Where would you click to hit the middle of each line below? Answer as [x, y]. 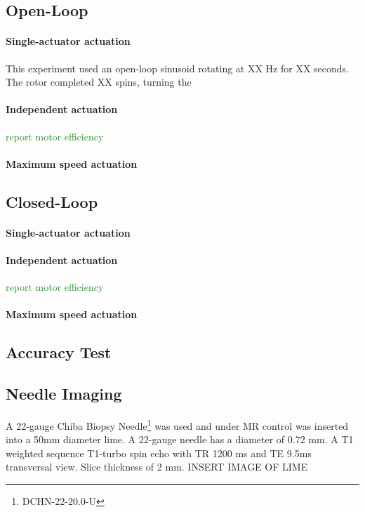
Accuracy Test [59, 352]
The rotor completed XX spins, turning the [99, 82]
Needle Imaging [64, 394]
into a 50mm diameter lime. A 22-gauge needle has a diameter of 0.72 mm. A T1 [180, 439]
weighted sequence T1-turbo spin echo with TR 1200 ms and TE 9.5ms [159, 453]
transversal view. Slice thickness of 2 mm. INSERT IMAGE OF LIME [157, 467]
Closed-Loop [52, 201]
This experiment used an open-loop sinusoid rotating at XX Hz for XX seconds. [178, 68]
